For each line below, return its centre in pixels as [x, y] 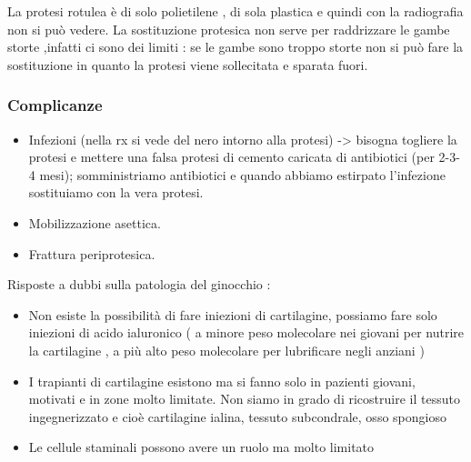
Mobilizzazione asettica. [95, 222]
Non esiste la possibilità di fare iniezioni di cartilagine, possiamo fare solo [233, 314]
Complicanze [55, 105]
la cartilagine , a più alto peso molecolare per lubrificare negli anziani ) [226, 350]
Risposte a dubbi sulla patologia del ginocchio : [139, 284]
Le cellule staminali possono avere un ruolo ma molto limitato [201, 447]
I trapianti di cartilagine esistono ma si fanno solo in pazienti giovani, [222, 381]
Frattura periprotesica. [92, 253]
